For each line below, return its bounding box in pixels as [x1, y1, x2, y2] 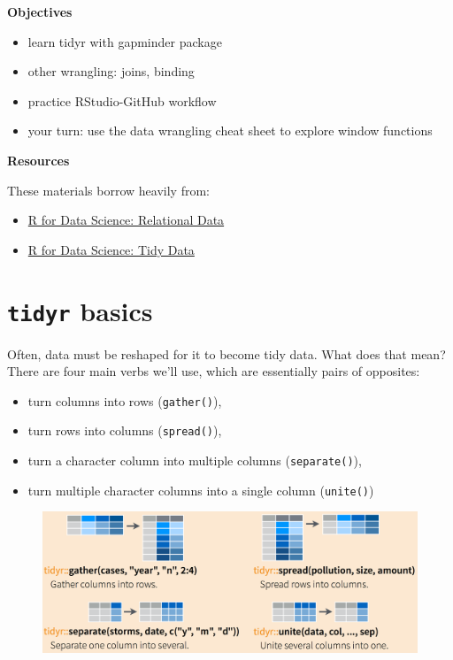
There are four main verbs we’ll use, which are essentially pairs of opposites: [7, 362, 420, 380]
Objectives [7, 3, 73, 20]
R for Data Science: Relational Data [27, 211, 225, 229]
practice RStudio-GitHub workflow [27, 91, 217, 110]
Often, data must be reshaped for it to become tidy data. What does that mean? [7, 344, 446, 363]
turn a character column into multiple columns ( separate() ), [27, 451, 362, 470]
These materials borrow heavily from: [7, 180, 210, 199]
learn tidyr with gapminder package [27, 32, 222, 50]
